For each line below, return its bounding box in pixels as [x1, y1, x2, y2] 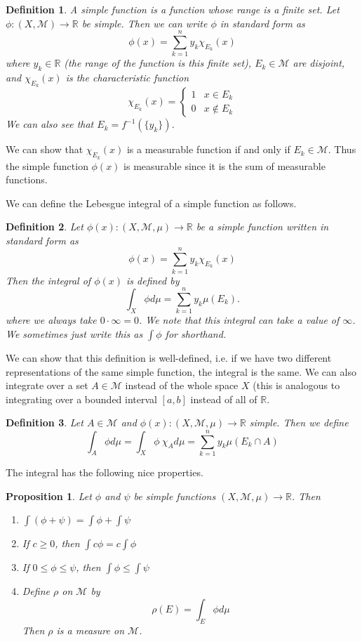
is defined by [126, 273, 180, 287]
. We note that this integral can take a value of [138, 313, 340, 327]
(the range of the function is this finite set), [64, 55, 252, 70]
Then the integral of [6, 273, 91, 287]
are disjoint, [293, 55, 345, 70]
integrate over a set [6, 378, 88, 393]
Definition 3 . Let [6, 415, 83, 430]
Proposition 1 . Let [6, 488, 92, 503]
